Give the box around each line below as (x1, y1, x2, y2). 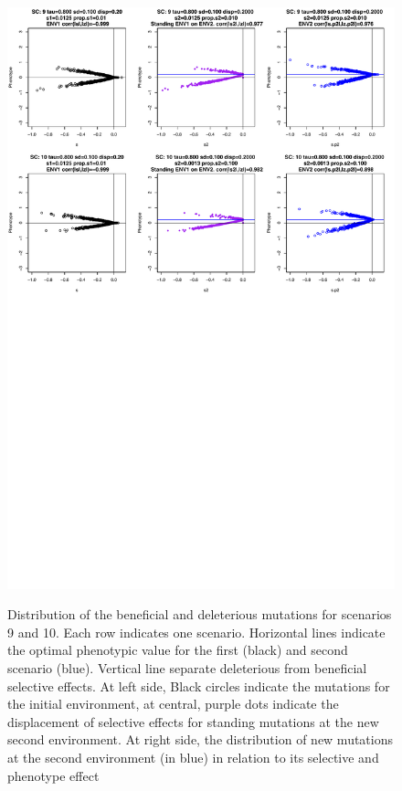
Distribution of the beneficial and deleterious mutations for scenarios (7, 605, 392, 624)
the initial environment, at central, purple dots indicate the (7, 694, 339, 713)
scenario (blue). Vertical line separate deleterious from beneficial (7, 658, 367, 677)
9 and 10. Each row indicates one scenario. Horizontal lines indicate (7, 622, 386, 641)
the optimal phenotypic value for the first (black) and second (7, 640, 348, 659)
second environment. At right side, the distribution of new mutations (7, 730, 394, 749)
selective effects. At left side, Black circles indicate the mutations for (7, 676, 390, 695)
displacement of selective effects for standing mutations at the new (7, 712, 379, 731)
